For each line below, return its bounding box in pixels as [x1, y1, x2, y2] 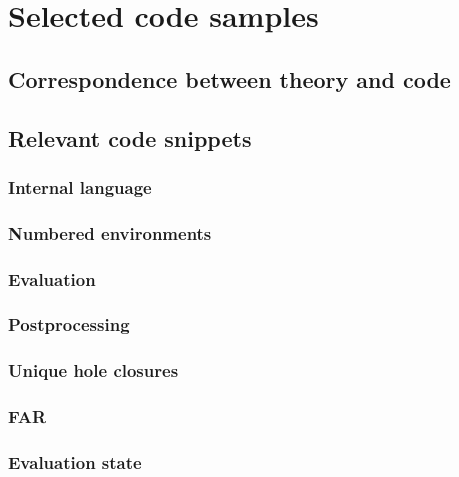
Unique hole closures [8, 358, 179, 383]
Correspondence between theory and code [8, 63, 451, 94]
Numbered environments [8, 220, 212, 245]
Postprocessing [8, 312, 130, 337]
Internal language [8, 174, 152, 199]
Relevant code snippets [8, 122, 252, 153]
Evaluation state [8, 449, 142, 474]
